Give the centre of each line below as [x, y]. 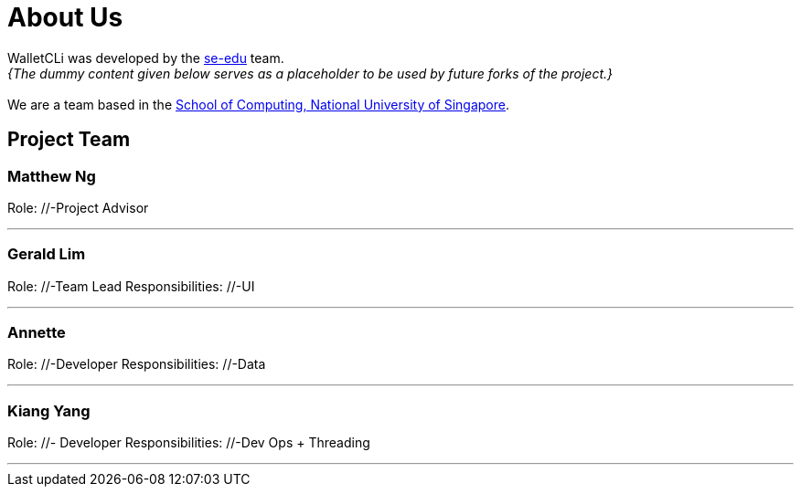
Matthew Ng [52, 176]
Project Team [69, 140]
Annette [37, 333]
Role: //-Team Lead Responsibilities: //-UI [131, 286]
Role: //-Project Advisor [78, 207]
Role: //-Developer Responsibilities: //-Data [137, 364]
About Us [65, 17]
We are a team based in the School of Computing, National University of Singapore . [259, 104]
